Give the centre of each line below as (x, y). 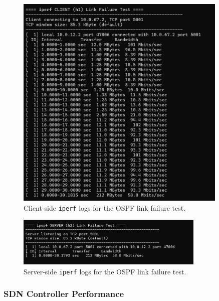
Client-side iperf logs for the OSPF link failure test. (105, 207)
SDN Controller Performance (64, 294)
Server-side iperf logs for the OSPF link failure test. (105, 271)
